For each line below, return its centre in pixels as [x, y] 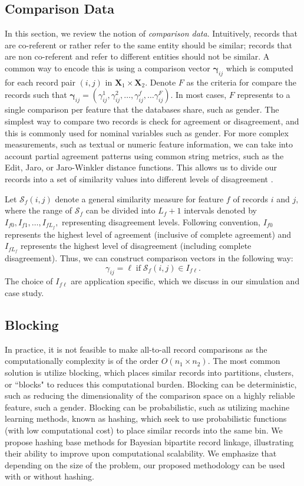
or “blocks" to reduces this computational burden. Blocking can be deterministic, [151, 384]
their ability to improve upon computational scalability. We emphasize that [141, 453]
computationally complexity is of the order [82, 361]
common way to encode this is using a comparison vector [108, 68]
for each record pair [40, 82]
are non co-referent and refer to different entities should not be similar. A [137, 56]
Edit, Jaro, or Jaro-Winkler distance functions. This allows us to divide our [141, 167]
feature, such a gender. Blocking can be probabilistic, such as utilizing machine [147, 407]
